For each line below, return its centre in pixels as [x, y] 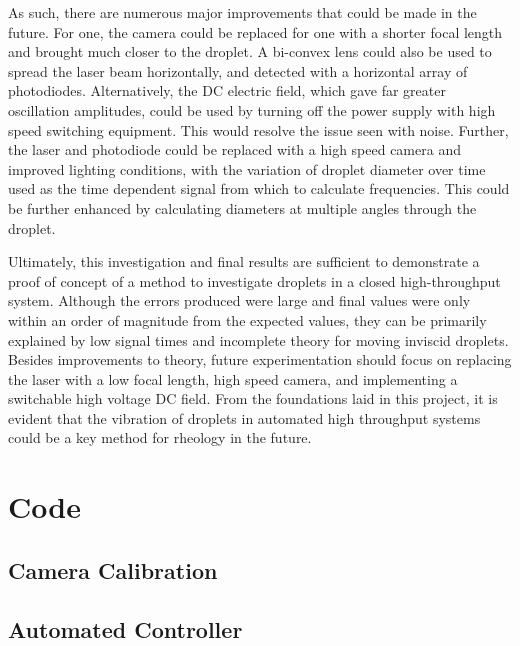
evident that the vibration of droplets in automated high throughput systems [244, 417]
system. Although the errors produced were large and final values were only [239, 300]
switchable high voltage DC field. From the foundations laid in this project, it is [253, 398]
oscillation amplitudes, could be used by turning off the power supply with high [252, 109]
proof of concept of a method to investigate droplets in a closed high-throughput [254, 280]
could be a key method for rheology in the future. [160, 437]
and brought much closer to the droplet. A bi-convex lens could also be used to [250, 51]
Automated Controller [125, 628]
